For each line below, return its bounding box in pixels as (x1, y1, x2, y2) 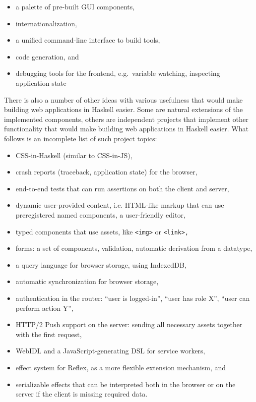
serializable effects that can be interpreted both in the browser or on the (15, 379, 236, 389)
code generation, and (15, 51, 79, 61)
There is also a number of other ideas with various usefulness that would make (4, 94, 243, 105)
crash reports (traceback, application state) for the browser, (15, 167, 197, 177)
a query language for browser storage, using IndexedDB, (15, 259, 187, 270)
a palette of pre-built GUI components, (15, 1, 135, 11)
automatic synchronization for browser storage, (15, 276, 159, 287)
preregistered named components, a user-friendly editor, (15, 209, 186, 220)
